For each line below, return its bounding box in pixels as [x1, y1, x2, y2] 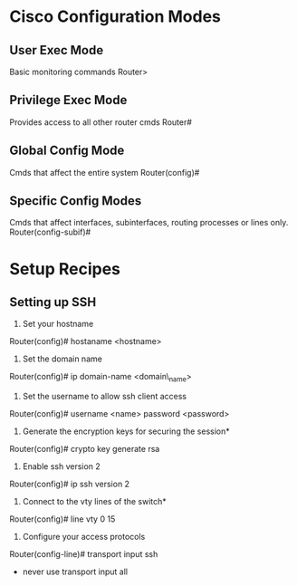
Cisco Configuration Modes [9, 6, 222, 27]
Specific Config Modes [9, 193, 142, 209]
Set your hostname [22, 319, 94, 330]
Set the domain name [22, 353, 102, 364]
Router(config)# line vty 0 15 [9, 514, 116, 524]
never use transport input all [22, 566, 129, 577]
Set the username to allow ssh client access [22, 391, 187, 402]
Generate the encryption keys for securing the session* [22, 426, 231, 437]
